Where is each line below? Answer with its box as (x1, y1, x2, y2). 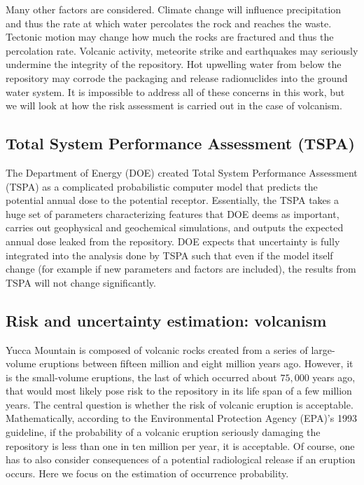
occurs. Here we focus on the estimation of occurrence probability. (6, 465, 289, 480)
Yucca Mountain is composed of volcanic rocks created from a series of (6, 342, 308, 357)
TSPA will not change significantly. (6, 275, 156, 289)
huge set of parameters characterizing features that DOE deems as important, (6, 206, 339, 221)
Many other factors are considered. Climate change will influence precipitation (6, 2, 342, 16)
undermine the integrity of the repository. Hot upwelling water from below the (6, 57, 342, 71)
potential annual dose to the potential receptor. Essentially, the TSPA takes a (6, 193, 339, 207)
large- (311, 342, 335, 357)
